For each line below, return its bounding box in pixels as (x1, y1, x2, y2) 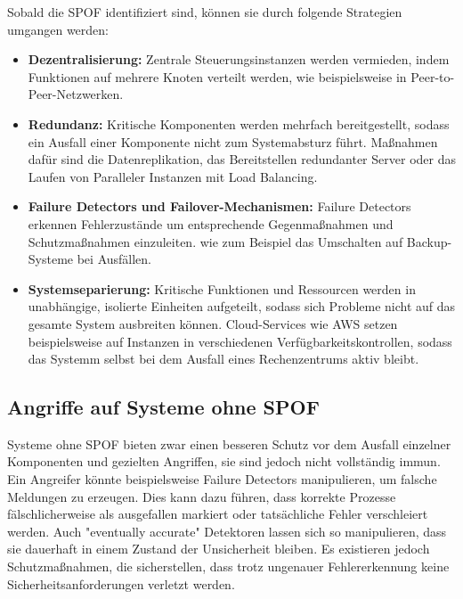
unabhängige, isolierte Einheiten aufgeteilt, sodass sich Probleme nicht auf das (28, 297, 456, 316)
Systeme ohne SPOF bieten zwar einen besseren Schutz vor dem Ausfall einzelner (7, 434, 451, 453)
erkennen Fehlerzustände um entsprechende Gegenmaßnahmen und (28, 214, 394, 233)
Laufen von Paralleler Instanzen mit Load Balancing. (28, 167, 318, 185)
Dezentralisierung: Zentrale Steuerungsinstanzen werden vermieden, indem (28, 50, 450, 69)
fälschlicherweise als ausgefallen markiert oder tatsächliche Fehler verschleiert (7, 505, 428, 523)
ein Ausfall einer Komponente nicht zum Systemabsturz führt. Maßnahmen (28, 132, 438, 151)
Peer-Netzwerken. (28, 85, 124, 103)
